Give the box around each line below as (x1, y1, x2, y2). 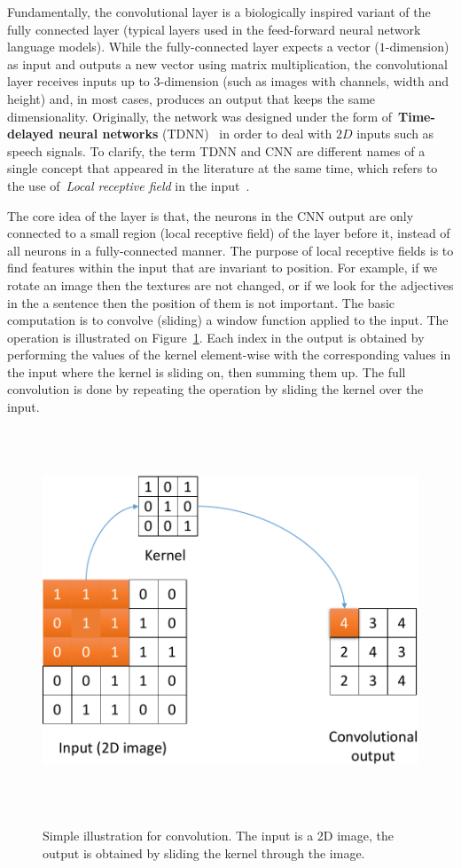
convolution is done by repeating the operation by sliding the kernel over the (7, 380, 424, 398)
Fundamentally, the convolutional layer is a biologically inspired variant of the (7, 3, 431, 20)
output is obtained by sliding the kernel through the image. (43, 843, 365, 862)
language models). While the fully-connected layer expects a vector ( (7, 37, 379, 56)
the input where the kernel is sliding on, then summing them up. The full (7, 362, 406, 381)
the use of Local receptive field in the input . (7, 176, 250, 194)
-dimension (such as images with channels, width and (160, 72, 449, 91)
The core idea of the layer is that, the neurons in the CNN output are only (7, 206, 414, 225)
